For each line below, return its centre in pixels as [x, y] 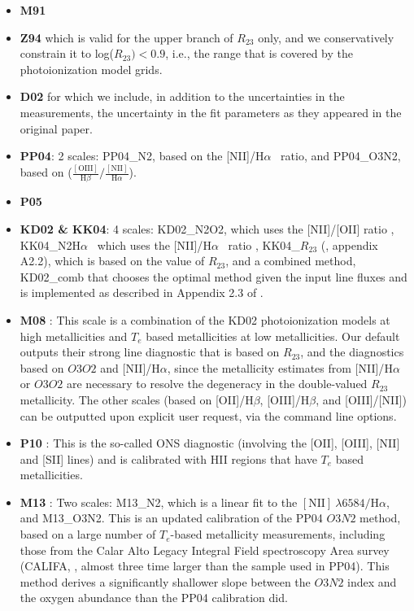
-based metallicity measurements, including [278, 534]
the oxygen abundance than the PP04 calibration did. [154, 598]
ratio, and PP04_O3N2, [341, 156]
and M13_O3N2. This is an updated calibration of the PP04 [171, 518]
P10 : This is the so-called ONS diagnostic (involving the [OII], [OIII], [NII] [210, 443]
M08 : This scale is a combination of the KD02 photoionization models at [205, 319]
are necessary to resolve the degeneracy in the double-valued [217, 384]
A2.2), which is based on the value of [112, 261]
